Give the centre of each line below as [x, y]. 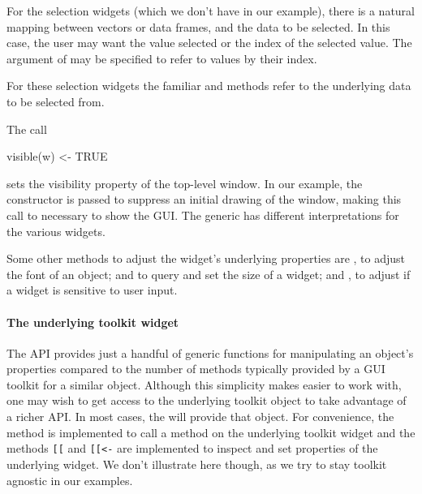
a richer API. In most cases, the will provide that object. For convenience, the [200, 417]
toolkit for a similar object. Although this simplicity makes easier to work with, [204, 384]
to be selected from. [56, 101]
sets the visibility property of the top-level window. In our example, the [185, 183]
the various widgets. [56, 231]
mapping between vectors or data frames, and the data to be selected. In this [198, 26]
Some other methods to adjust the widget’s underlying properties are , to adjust [206, 258]
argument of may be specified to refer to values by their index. [162, 58]
